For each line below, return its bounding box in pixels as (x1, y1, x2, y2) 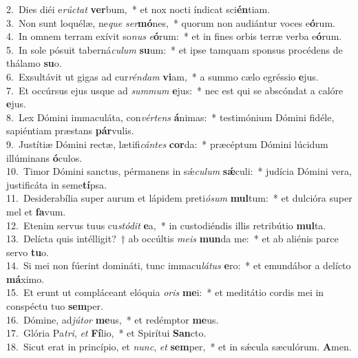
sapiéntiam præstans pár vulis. (6, 123, 134, 138)
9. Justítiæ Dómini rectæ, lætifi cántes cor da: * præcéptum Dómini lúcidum (6, 136, 328, 151)
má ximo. (6, 271, 45, 286)
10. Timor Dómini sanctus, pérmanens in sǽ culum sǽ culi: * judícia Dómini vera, (6, 164, 352, 178)
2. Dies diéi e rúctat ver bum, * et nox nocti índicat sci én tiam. (6, 2, 271, 16)
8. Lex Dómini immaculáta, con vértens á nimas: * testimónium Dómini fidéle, (6, 109, 335, 124)
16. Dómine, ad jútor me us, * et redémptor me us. (6, 312, 219, 326)
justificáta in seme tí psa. (6, 177, 107, 191)
